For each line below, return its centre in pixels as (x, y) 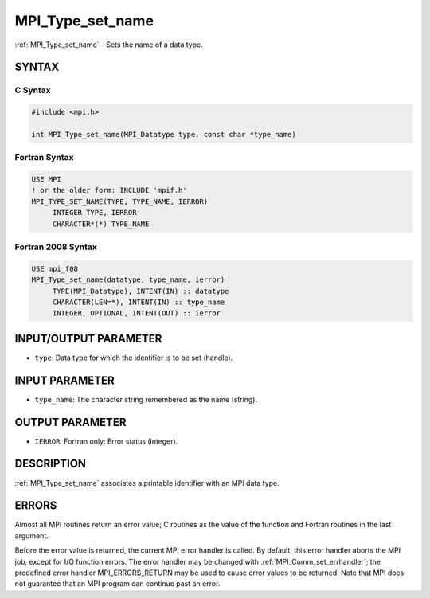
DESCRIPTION (51, 464)
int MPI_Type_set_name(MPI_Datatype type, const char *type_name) (164, 134)
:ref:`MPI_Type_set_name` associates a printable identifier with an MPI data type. (147, 483)
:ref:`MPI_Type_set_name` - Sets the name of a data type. (109, 45)
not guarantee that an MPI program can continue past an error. (117, 584)
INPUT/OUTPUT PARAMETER (88, 338)
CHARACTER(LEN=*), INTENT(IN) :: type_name (139, 302)
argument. (32, 535)
